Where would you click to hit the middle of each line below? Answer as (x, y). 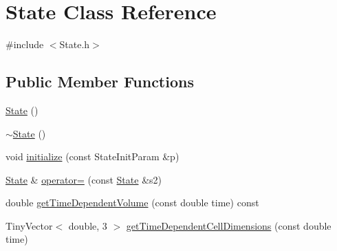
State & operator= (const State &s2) (84, 179)
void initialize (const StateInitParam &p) (93, 156)
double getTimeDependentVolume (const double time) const (132, 203)
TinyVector (29, 225)
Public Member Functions (100, 81)
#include (25, 44)
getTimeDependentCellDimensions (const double (229, 225)
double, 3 (88, 225)
